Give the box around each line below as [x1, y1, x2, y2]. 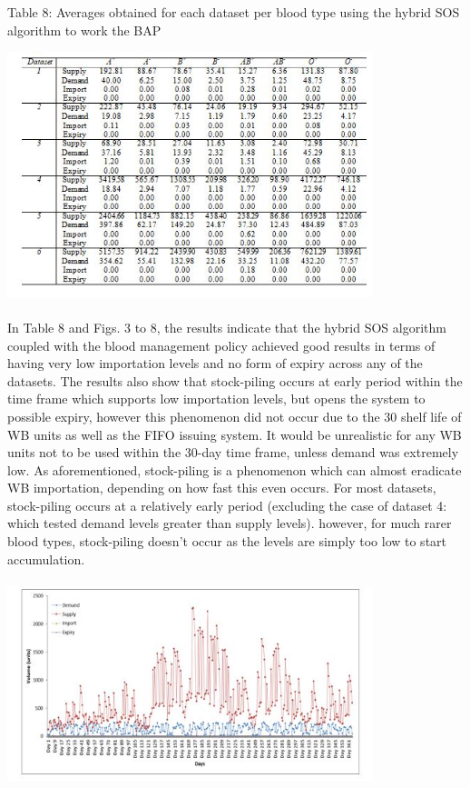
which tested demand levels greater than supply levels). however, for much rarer [7, 514, 452, 533]
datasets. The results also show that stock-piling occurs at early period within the [7, 371, 463, 390]
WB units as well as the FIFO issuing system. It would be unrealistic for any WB [7, 424, 462, 444]
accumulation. [7, 549, 85, 568]
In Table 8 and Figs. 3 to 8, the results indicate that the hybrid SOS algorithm [7, 317, 446, 336]
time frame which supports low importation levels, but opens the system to [7, 389, 426, 408]
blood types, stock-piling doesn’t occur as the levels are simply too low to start [7, 532, 447, 551]
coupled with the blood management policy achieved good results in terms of [7, 335, 436, 354]
